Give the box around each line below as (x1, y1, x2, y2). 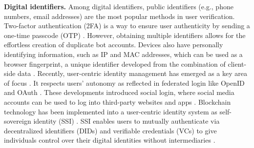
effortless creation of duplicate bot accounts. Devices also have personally (4, 39, 223, 50)
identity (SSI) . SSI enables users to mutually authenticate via (33, 116, 220, 126)
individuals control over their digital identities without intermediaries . (4, 135, 215, 145)
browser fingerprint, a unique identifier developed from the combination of (4, 58, 226, 69)
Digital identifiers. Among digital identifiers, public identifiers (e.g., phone (4, 1, 233, 11)
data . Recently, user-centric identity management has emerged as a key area (18, 68, 247, 78)
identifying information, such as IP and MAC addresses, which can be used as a (4, 49, 243, 59)
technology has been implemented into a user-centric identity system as (4, 106, 217, 116)
